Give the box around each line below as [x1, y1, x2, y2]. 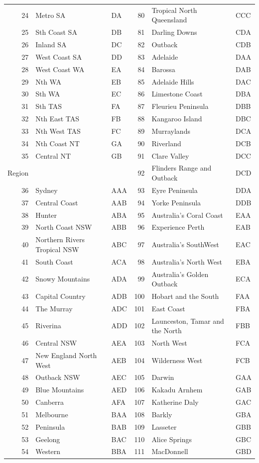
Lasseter [151, 421, 177, 432]
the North [151, 325, 182, 336]
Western [35, 446, 61, 457]
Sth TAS [35, 101, 62, 111]
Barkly [151, 409, 172, 419]
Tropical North [151, 4, 197, 15]
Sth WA [35, 89, 60, 99]
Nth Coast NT [35, 138, 80, 148]
